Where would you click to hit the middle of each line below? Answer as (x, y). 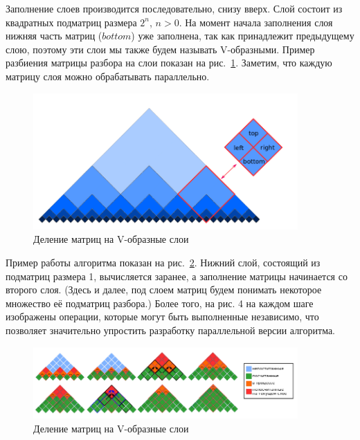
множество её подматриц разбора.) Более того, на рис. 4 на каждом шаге (160, 303)
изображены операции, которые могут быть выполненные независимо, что (162, 317)
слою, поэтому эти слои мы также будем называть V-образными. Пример (160, 49)
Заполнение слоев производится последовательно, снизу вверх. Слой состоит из (174, 8)
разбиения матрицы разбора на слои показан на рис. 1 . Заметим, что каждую (169, 63)
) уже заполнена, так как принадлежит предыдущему (243, 36)
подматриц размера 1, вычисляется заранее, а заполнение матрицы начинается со (177, 276)
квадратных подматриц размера (71, 22)
